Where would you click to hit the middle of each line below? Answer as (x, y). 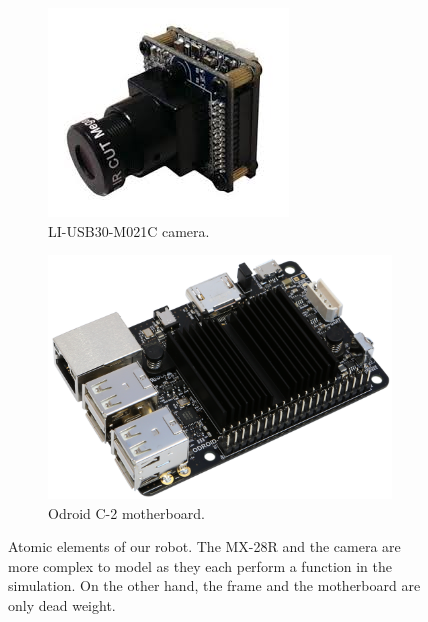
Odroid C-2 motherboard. (126, 512)
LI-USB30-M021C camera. (129, 230)
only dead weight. (62, 605)
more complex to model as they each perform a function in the (200, 565)
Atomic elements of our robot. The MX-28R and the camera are (204, 546)
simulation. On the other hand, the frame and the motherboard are (214, 585)
